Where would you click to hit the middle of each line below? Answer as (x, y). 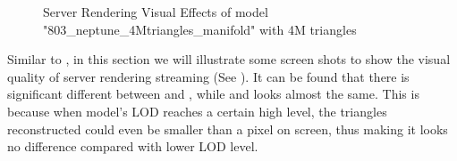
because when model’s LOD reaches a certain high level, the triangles (197, 111)
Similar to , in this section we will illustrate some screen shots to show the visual (229, 59)
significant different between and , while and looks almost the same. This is (213, 94)
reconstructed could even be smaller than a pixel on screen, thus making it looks (228, 129)
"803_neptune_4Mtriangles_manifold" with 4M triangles (200, 29)
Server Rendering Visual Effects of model (156, 12)
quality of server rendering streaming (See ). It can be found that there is (208, 76)
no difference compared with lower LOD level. (133, 146)
